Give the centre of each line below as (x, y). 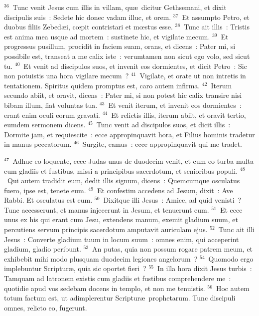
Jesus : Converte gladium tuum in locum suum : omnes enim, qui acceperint (122, 239)
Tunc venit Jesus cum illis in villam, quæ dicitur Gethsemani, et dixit (120, 7)
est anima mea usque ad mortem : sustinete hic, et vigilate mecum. (107, 36)
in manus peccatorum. (38, 144)
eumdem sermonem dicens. (45, 125)
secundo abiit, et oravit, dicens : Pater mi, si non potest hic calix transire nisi (123, 95)
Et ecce (231, 209)
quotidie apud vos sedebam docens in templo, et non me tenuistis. (105, 288)
